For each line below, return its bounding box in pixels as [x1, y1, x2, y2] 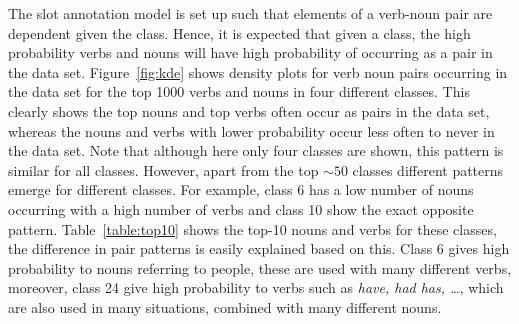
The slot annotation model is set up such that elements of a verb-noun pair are [8, 3, 493, 23]
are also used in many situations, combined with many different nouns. [8, 296, 442, 317]
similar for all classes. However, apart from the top [8, 159, 319, 180]
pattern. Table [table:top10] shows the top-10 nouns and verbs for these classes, [8, 218, 497, 239]
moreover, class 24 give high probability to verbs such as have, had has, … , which [8, 277, 504, 298]
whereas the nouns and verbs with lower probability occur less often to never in [8, 120, 495, 141]
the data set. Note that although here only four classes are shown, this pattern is [8, 140, 504, 161]
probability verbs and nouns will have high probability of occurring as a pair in [8, 42, 493, 63]
